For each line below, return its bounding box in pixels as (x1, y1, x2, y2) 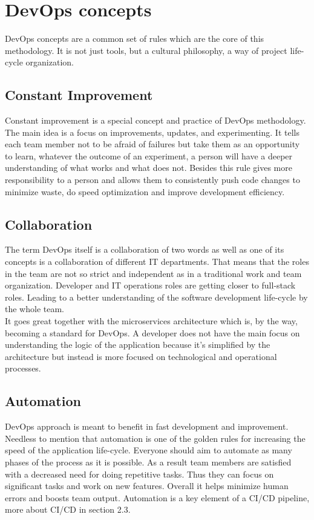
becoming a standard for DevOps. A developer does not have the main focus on (5, 326, 300, 339)
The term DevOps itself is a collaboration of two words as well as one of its (5, 243, 284, 256)
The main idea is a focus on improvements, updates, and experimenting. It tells (5, 125, 299, 138)
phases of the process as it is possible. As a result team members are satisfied (5, 455, 292, 468)
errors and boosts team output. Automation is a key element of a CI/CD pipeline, (5, 491, 310, 504)
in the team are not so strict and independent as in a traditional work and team (5, 267, 302, 279)
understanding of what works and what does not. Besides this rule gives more (5, 161, 292, 174)
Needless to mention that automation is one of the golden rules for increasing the (5, 432, 306, 444)
